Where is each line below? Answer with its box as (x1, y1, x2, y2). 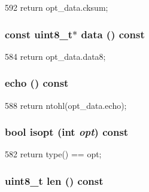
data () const (81, 26, 145, 41)
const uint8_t (5, 26, 73, 41)
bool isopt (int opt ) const (5, 124, 129, 139)
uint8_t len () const (5, 173, 104, 188)
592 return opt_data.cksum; (5, 1, 108, 13)
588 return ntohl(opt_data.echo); (5, 99, 127, 111)
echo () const (5, 75, 69, 90)
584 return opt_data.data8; (5, 50, 106, 62)
